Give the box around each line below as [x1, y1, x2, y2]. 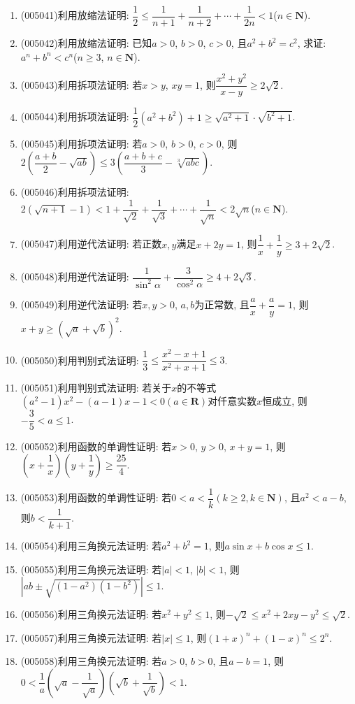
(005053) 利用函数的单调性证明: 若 [20, 490, 172, 505]
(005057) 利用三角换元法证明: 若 [20, 630, 162, 645]
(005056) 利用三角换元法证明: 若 [20, 607, 162, 622]
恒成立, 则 [262, 394, 307, 408]
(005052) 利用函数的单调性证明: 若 [20, 439, 172, 454]
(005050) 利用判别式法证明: [20, 352, 139, 367]
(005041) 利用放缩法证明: [20, 8, 129, 22]
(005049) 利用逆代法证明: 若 [20, 297, 143, 312]
